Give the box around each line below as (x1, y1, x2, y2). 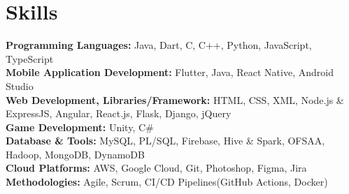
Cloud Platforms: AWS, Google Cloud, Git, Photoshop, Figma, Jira (6, 161, 307, 175)
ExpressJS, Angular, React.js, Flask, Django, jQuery (6, 106, 232, 121)
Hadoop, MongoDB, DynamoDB (6, 147, 145, 161)
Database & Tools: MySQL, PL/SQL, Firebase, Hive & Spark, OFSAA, (6, 133, 325, 148)
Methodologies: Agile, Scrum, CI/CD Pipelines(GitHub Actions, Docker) (6, 174, 328, 189)
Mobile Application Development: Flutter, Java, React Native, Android (6, 65, 334, 80)
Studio (6, 78, 34, 93)
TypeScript (6, 51, 54, 66)
